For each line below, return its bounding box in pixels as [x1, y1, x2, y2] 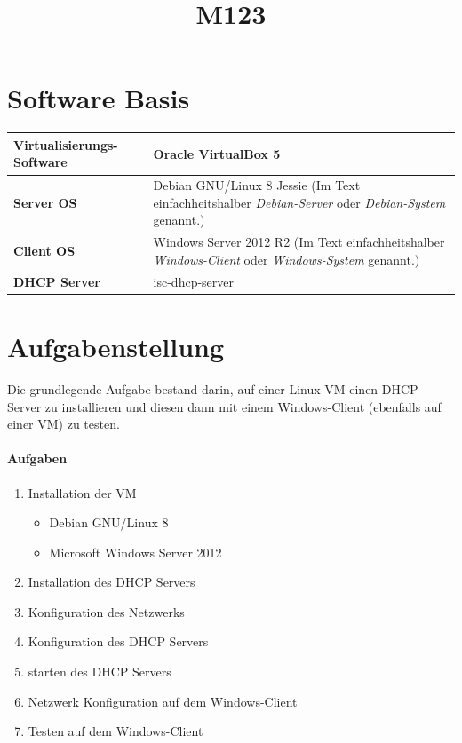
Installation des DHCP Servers [28, 573, 195, 591]
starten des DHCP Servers [28, 662, 171, 681]
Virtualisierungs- [13, 135, 118, 154]
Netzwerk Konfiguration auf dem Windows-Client [28, 692, 298, 710]
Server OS [13, 193, 77, 211]
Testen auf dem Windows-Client [28, 722, 203, 740]
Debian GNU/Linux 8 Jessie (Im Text [153, 176, 361, 194]
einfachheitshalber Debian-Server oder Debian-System [153, 193, 446, 211]
